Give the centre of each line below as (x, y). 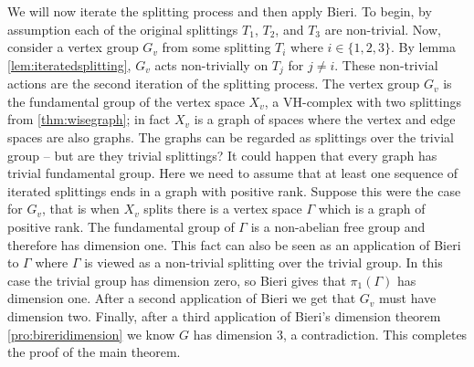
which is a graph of (372, 209)
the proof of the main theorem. (94, 352)
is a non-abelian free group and (338, 226)
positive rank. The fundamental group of (121, 226)
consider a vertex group (73, 47)
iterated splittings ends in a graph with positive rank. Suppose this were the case (234, 190)
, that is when (81, 209)
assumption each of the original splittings (123, 29)
